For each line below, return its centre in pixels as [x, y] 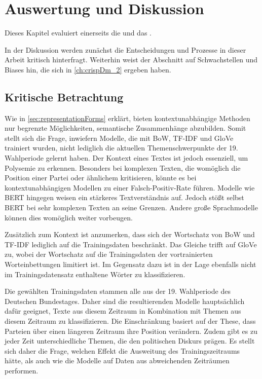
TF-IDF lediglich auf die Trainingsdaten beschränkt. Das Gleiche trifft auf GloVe [131, 244]
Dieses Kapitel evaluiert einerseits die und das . [78, 33]
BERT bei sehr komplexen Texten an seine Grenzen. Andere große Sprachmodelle [131, 207]
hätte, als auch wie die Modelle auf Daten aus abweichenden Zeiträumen [117, 361]
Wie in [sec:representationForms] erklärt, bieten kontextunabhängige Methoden [127, 118]
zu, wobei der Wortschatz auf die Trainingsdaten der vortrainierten [109, 254]
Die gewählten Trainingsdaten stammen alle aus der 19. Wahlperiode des [118, 291]
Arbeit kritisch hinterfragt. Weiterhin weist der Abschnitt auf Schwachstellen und [131, 60]
